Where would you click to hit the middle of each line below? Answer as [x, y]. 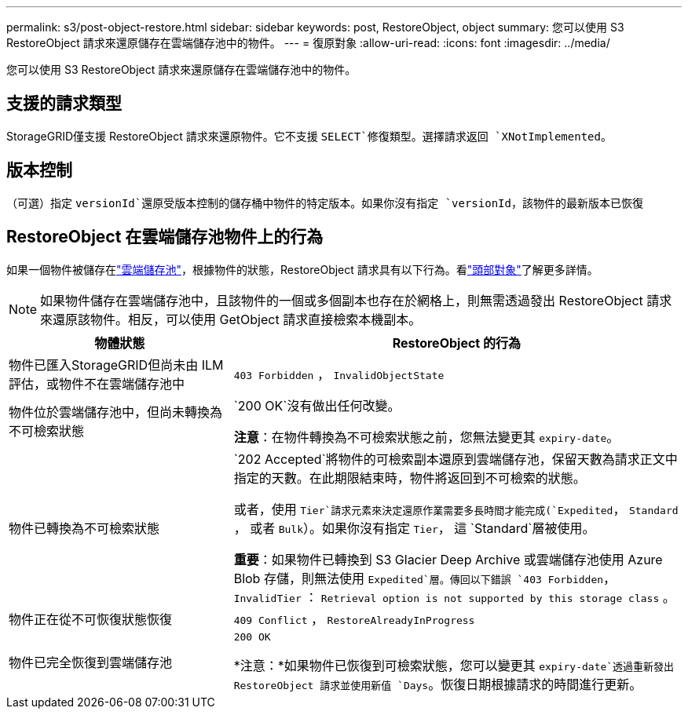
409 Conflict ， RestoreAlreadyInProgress [354, 619]
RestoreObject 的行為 [456, 343]
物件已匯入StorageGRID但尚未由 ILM [116, 365]
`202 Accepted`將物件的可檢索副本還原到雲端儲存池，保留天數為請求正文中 [456, 459]
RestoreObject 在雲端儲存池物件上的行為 [165, 237]
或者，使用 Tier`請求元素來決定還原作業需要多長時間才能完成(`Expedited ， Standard [456, 509]
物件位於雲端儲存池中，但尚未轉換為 [116, 412]
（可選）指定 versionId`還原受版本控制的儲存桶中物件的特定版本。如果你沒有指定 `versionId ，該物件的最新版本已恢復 [325, 202]
